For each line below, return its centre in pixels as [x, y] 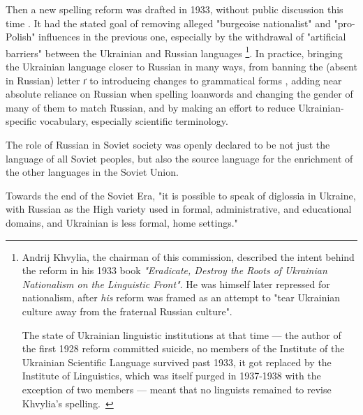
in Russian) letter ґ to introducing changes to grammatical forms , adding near [174, 80]
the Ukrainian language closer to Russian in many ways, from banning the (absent [181, 67]
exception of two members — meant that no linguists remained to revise [177, 389]
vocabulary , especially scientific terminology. [134, 121]
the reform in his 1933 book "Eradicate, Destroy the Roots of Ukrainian [175, 270]
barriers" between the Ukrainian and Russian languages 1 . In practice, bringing [174, 52]
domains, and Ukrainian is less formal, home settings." [122, 222]
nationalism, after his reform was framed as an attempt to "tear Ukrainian [181, 297]
